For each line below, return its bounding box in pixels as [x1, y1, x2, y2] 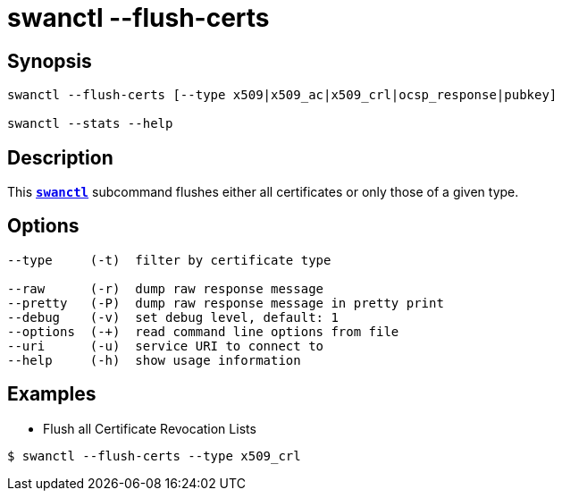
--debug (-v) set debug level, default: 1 [7, 309, 339, 325]
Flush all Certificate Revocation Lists [43, 420, 256, 436]
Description [7, 146, 113, 169]
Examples [7, 383, 96, 406]
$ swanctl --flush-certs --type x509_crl [7, 448, 301, 463]
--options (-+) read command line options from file [7, 324, 399, 339]
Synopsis [7, 49, 92, 72]
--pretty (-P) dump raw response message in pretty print [7, 295, 444, 310]
